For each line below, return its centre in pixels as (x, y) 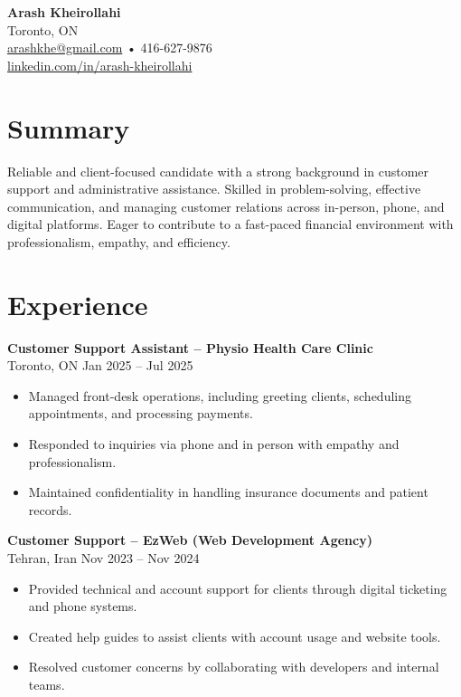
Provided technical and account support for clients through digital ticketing (238, 588)
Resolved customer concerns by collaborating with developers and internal (234, 667)
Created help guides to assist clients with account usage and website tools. (235, 636)
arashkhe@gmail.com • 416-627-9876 (110, 48)
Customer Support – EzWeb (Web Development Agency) (190, 540)
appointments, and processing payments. (141, 413)
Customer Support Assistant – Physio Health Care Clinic (190, 347)
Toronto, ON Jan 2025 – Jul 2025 (100, 365)
